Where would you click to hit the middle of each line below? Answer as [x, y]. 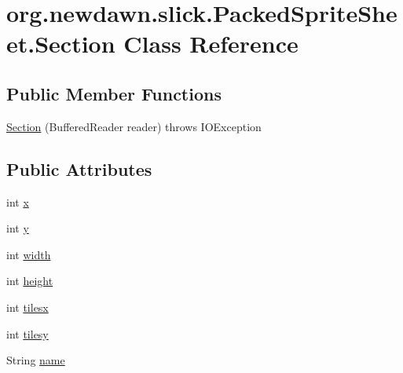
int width [29, 254]
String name [36, 360]
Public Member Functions [114, 93]
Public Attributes [79, 168]
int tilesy [27, 333]
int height [30, 281]
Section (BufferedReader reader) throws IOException [134, 126]
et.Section [61, 44]
